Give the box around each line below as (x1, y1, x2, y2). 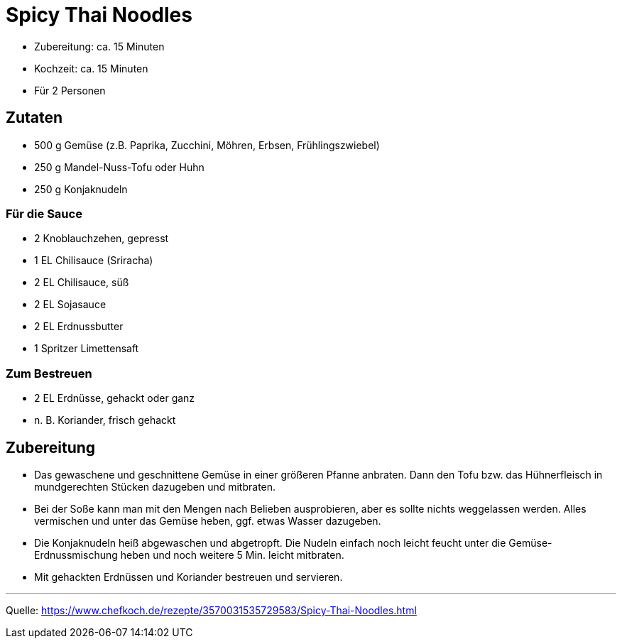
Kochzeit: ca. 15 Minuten (34, 62, 148, 75)
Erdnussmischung (34, 548, 118, 561)
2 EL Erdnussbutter (34, 320, 124, 333)
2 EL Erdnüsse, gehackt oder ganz (34, 392, 195, 405)
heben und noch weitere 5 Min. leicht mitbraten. (120, 548, 344, 561)
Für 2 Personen (34, 84, 106, 97)
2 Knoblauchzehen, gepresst (34, 232, 169, 245)
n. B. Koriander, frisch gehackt (34, 414, 176, 427)
